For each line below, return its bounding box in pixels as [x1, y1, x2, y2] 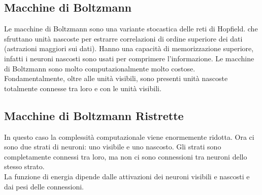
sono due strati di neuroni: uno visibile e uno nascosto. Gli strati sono [4, 141, 221, 152]
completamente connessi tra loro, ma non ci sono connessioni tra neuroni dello [4, 151, 247, 162]
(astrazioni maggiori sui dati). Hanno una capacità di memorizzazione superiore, [4, 43, 254, 54]
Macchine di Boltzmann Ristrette [4, 107, 184, 123]
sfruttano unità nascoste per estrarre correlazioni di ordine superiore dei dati [4, 33, 243, 44]
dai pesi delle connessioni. [4, 181, 84, 191]
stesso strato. [4, 161, 45, 172]
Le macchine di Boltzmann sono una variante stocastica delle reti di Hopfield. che [4, 23, 258, 34]
